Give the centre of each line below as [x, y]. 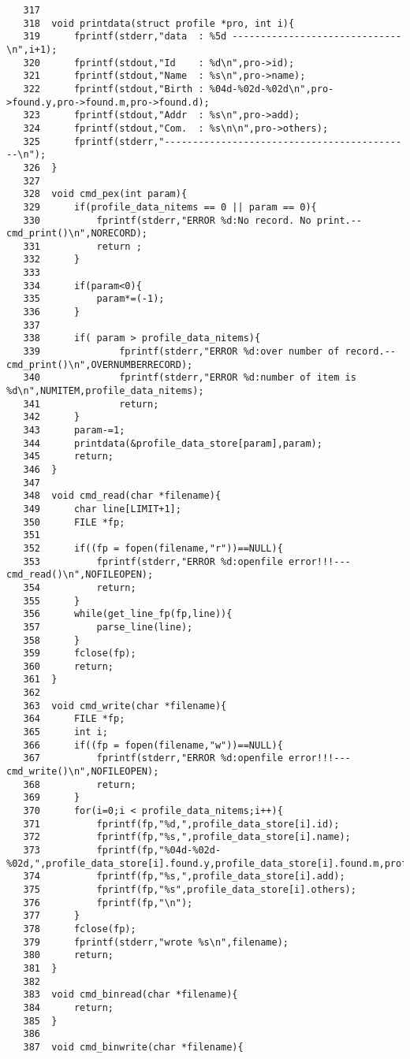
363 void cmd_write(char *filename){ [125, 706]
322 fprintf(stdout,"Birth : [114, 89]
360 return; [69, 666]
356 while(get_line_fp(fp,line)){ [128, 614]
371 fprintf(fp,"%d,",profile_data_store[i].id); [181, 824]
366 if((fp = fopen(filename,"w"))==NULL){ [153, 745]
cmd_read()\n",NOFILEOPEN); [80, 575]
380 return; [69, 955]
